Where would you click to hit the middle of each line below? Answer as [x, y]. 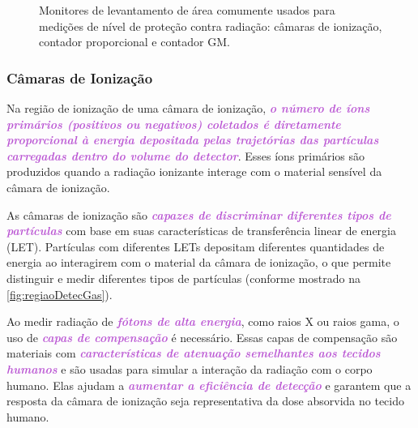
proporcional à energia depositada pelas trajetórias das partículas [193, 140]
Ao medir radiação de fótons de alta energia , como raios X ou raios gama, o [203, 321]
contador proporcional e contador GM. [134, 42]
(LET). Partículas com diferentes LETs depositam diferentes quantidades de [196, 246]
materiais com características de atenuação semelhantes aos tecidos [194, 353]
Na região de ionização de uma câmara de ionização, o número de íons [188, 108]
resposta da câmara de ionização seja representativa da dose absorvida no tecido [206, 401]
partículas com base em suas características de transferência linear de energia [201, 231]
